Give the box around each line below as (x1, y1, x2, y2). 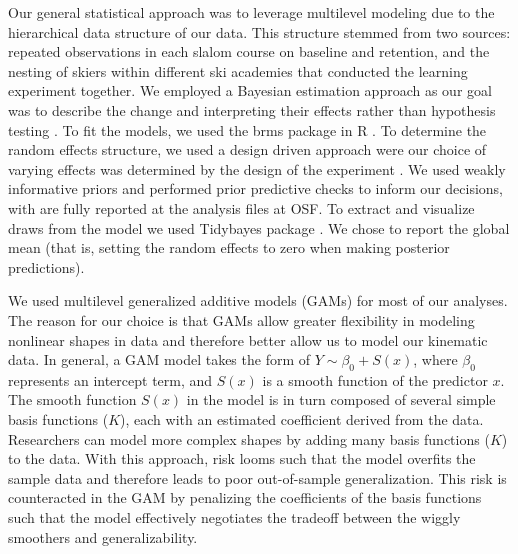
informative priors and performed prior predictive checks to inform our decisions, (8, 178, 504, 199)
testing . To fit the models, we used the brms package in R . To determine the (8, 119, 487, 140)
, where (413, 349, 458, 370)
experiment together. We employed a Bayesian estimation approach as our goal (8, 80, 492, 101)
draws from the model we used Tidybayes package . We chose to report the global (8, 217, 510, 238)
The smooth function (8, 389, 137, 410)
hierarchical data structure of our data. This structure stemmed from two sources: (8, 21, 511, 42)
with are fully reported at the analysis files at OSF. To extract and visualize (8, 197, 475, 218)
